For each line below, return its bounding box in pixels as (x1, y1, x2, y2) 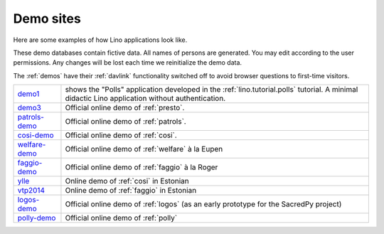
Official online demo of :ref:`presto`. (65, 103, 185, 113)
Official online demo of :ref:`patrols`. (65, 117, 186, 127)
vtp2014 (17, 186, 46, 196)
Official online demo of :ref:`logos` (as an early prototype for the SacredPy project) (65, 199, 342, 209)
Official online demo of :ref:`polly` (65, 213, 178, 223)
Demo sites (13, 11, 81, 26)
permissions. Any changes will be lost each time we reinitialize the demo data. (13, 58, 242, 67)
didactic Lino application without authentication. (65, 93, 226, 103)
